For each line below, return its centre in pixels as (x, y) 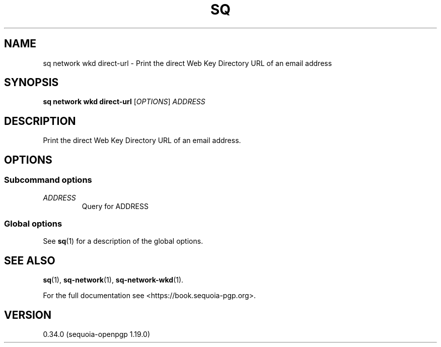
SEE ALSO (30, 260)
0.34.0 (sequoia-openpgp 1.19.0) (97, 334)
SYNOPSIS (31, 83)
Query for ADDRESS (115, 206)
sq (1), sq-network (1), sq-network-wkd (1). (113, 280)
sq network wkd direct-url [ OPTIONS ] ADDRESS (124, 102)
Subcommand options (48, 180)
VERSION (28, 315)
